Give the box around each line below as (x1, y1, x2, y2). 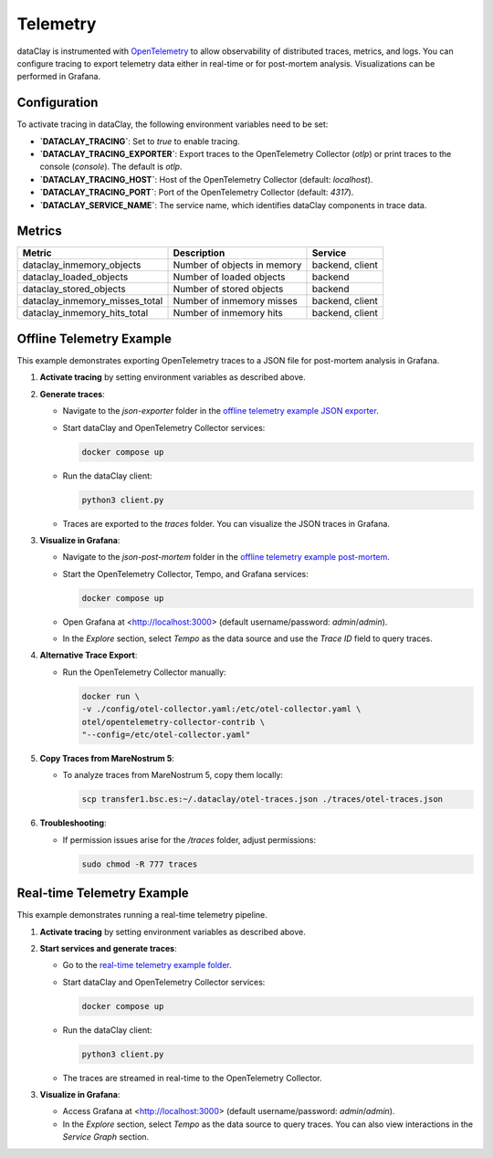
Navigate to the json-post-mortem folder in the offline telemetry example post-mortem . (62, 552, 390, 563)
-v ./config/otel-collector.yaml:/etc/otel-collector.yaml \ (81, 704, 362, 714)
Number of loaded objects (173, 270, 286, 283)
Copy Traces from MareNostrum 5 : (39, 753, 175, 763)
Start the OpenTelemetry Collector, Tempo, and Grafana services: (62, 568, 309, 579)
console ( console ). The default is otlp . (39, 161, 183, 173)
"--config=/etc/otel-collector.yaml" (81, 729, 251, 740)
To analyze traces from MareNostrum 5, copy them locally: (62, 770, 283, 781)
